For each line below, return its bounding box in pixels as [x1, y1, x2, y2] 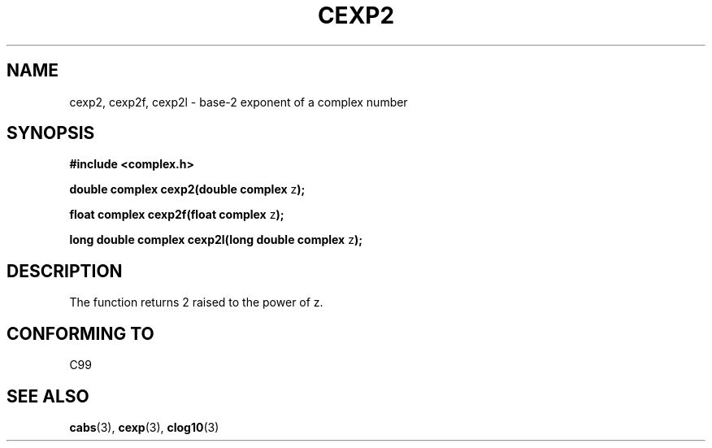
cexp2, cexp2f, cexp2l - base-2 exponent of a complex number [69, 94, 408, 109]
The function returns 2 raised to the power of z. [69, 295, 323, 310]
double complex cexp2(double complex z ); [69, 182, 306, 197]
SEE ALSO [7, 385, 89, 407]
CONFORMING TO [7, 323, 154, 344]
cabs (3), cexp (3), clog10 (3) [69, 420, 219, 434]
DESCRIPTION [7, 260, 123, 281]
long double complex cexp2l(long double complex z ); [69, 233, 363, 247]
